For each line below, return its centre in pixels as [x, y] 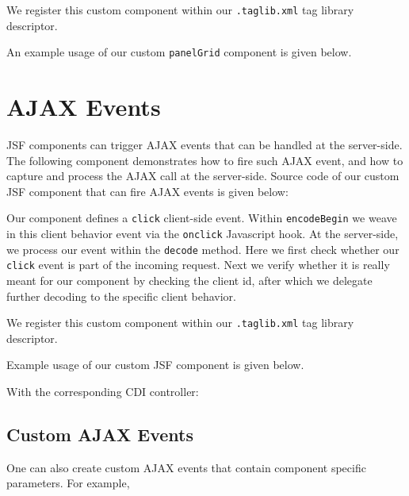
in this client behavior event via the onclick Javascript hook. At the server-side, [203, 234]
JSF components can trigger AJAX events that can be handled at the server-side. [204, 145]
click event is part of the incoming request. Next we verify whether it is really [198, 265]
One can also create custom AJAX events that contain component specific [186, 467]
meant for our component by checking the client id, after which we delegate [189, 281]
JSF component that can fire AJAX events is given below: [147, 191]
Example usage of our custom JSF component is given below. [155, 365]
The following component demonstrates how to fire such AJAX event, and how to [205, 160]
